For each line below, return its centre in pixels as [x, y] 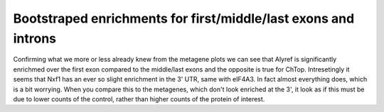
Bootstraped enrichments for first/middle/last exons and [184, 18]
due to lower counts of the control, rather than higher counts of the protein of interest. [139, 99]
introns [35, 38]
